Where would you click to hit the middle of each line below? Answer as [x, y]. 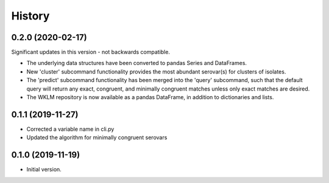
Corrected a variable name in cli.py [70, 129]
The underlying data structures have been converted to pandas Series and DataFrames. [136, 63]
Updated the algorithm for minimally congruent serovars [97, 137]
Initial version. [44, 170]
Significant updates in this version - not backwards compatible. [91, 52]
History [30, 16]
